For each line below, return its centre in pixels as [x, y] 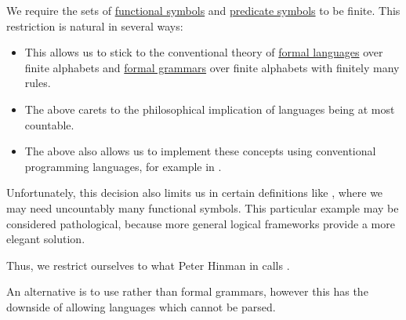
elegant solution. [46, 239]
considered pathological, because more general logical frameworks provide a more [201, 223]
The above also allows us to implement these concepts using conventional [200, 151]
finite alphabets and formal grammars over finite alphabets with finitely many [212, 67]
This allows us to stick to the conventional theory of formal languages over [204, 52]
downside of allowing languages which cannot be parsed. [141, 306]
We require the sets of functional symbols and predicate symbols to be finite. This [203, 10]
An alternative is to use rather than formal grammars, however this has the [187, 291]
